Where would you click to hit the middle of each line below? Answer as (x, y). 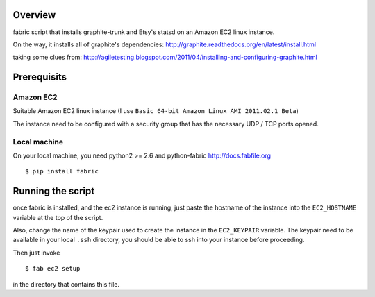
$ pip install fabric (62, 171)
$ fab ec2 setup (53, 269)
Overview (34, 15)
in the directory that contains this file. (66, 284)
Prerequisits (40, 77)
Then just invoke (36, 253)
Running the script (54, 191)
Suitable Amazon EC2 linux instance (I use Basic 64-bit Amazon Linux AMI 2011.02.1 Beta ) (156, 111)
